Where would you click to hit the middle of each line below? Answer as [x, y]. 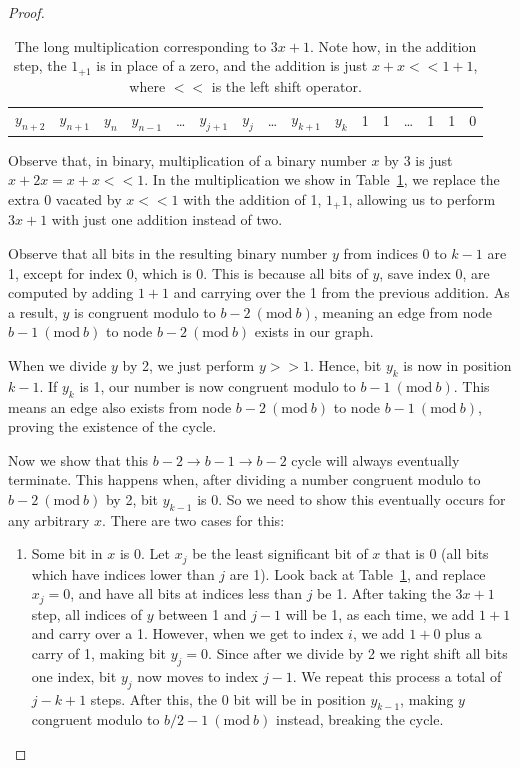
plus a [463, 633]
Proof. [26, 12]
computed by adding [71, 292]
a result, [33, 311]
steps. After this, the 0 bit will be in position [228, 698]
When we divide [57, 364]
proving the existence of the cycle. [112, 426]
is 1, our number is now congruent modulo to [217, 385]
